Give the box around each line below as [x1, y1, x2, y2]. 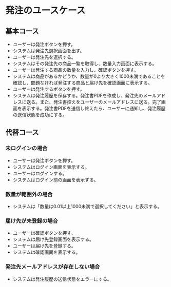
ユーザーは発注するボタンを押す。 [12, 86, 85, 92]
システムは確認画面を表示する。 [12, 249, 81, 255]
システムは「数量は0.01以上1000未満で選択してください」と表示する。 [12, 203, 162, 209]
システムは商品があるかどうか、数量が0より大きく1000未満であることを [12, 73, 165, 79]
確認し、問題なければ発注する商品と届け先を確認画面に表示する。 [12, 80, 153, 86]
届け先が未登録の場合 [5, 217, 58, 224]
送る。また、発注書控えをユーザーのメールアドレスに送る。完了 [26, 99, 162, 105]
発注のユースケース [5, 5, 86, 16]
